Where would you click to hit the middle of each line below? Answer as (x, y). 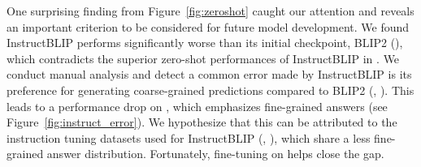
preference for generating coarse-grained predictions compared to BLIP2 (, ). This (210, 90)
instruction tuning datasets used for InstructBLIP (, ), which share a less (189, 137)
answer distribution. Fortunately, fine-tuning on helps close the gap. (215, 154)
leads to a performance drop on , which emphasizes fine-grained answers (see (197, 106)
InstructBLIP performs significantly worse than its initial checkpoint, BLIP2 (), (205, 43)
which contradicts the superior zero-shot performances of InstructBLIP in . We (203, 58)
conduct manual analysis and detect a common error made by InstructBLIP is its (209, 74)
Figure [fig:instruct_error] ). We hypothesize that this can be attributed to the (202, 122)
